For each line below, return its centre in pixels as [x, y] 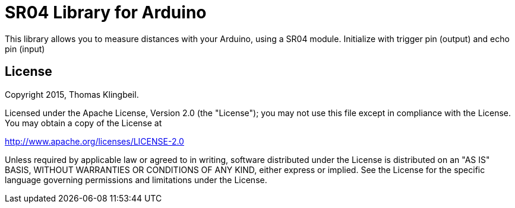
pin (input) [25, 49]
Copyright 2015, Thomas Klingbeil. [72, 94]
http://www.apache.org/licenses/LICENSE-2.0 [94, 141]
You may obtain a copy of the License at [83, 123]
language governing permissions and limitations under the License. [136, 180]
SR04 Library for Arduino [106, 12]
